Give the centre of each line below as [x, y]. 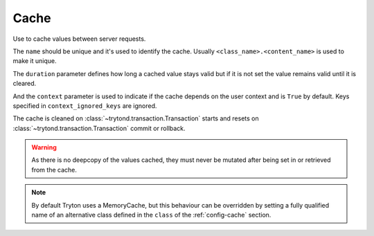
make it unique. [35, 61]
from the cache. [54, 170]
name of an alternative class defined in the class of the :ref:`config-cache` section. [151, 215]
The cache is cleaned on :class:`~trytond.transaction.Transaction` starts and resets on [136, 118]
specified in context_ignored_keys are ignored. [85, 106]
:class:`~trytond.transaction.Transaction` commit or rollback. [99, 128]
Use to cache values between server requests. [79, 39]
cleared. [25, 84]
